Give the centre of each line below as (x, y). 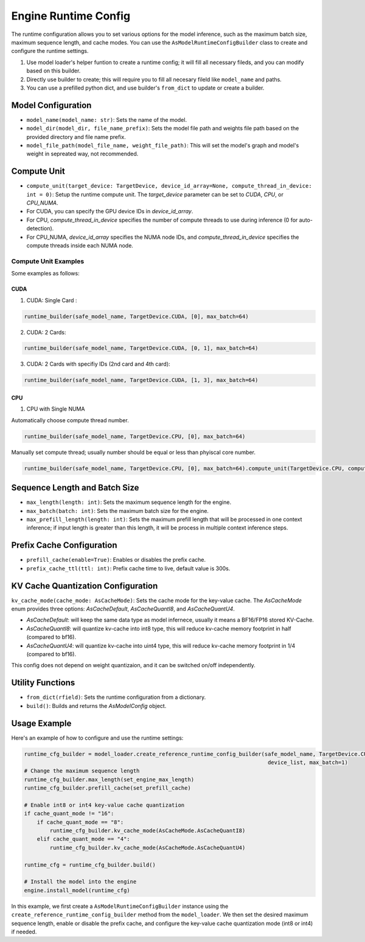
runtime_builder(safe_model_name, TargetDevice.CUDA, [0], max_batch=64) (136, 316)
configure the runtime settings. (50, 51)
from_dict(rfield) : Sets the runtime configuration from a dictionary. (116, 697)
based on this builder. (54, 71)
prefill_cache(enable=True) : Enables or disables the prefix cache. (116, 560)
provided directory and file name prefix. (76, 136)
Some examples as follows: (45, 274)
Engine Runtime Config (71, 16)
